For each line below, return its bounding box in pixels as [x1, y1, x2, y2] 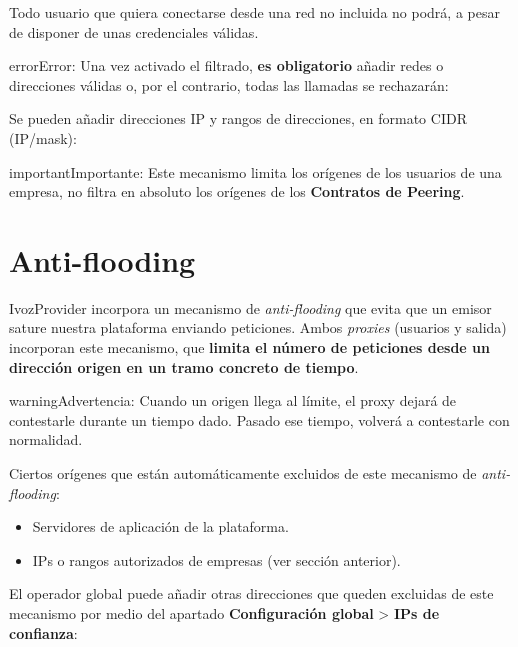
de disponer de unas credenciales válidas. [9, 21, 259, 42]
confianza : [9, 622, 78, 643]
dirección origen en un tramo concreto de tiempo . [9, 356, 359, 377]
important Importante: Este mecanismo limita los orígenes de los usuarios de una [9, 161, 502, 182]
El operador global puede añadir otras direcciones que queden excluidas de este [9, 583, 494, 604]
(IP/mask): [9, 127, 77, 148]
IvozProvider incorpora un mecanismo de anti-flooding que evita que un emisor [9, 297, 492, 318]
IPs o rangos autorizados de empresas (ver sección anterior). [32, 549, 401, 570]
